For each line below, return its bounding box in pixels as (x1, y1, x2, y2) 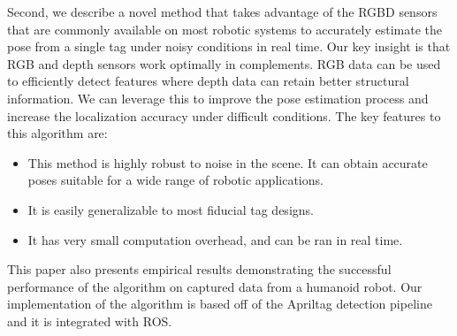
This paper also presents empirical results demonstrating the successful (7, 260, 392, 279)
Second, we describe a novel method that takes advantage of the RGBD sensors (7, 3, 438, 20)
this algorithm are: (7, 124, 108, 142)
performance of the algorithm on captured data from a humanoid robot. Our (7, 277, 423, 295)
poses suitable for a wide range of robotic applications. (27, 171, 324, 189)
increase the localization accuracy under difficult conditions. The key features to (7, 106, 441, 125)
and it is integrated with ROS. (7, 311, 172, 330)
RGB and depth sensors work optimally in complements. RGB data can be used (7, 54, 441, 73)
